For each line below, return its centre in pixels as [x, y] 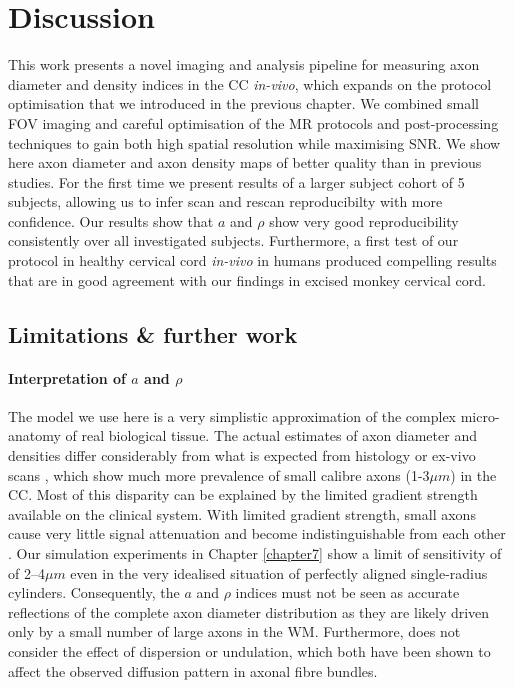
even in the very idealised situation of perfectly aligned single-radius [279, 572]
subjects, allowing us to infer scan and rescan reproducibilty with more [225, 201]
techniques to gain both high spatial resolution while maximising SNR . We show [254, 142]
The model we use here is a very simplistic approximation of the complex [232, 415]
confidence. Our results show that [111, 220]
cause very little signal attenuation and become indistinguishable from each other [257, 533]
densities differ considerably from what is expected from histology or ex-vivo [242, 455]
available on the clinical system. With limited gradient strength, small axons [242, 513]
